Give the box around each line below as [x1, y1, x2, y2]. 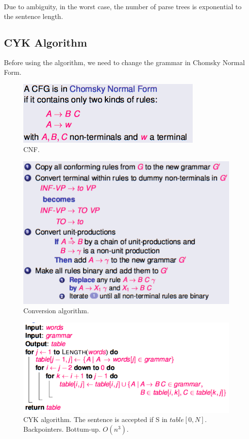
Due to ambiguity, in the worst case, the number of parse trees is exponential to [4, 1, 242, 11]
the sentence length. [4, 11, 63, 21]
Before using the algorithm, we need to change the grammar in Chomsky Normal [4, 57, 245, 68]
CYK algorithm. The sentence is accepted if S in [23, 414, 167, 424]
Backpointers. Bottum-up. [23, 424, 101, 434]
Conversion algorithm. [23, 305, 89, 316]
